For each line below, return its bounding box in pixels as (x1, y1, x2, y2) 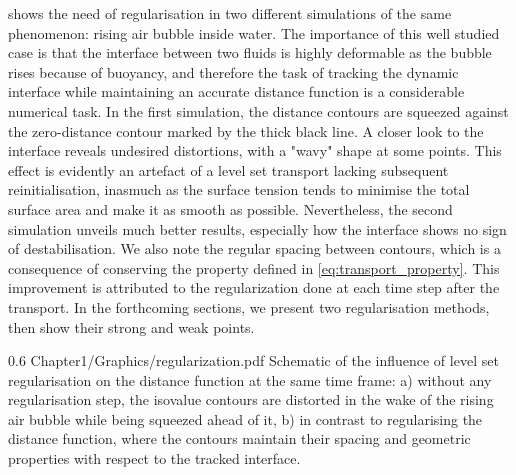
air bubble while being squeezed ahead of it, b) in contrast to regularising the (8, 408, 483, 429)
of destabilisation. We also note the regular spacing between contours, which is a (8, 238, 501, 259)
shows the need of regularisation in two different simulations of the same (8, 3, 452, 23)
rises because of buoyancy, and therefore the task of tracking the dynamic (8, 61, 459, 82)
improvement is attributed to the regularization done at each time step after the (8, 277, 500, 298)
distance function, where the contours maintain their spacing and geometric (8, 428, 471, 449)
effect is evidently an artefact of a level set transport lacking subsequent (8, 159, 449, 180)
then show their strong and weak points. (8, 316, 255, 337)
